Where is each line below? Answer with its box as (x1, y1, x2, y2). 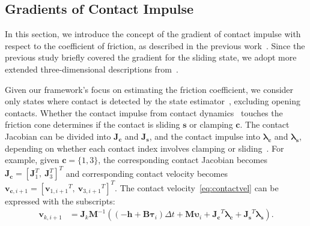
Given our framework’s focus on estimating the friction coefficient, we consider (5, 83, 294, 95)
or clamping (189, 118, 233, 131)
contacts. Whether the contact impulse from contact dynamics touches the (5, 106, 283, 119)
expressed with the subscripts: (5, 194, 115, 207)
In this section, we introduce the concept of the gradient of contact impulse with (5, 28, 301, 40)
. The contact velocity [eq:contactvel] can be (115, 181, 279, 194)
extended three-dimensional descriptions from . (5, 62, 178, 75)
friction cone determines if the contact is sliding (5, 118, 180, 131)
